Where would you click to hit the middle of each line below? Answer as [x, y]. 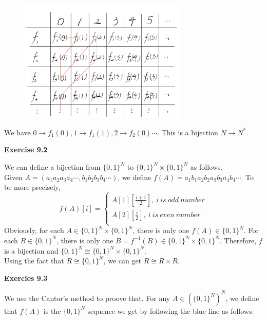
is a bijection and [31, 250]
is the [52, 310]
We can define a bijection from [52, 166]
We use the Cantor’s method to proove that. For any [87, 298]
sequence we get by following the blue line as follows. [171, 310]
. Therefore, [238, 240]
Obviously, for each [34, 230]
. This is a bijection [188, 132]
